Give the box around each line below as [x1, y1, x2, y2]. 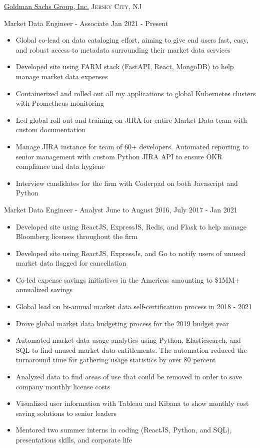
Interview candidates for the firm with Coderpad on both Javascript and [15, 177, 238, 188]
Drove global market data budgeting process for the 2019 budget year [15, 318, 229, 328]
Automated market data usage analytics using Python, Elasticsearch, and [15, 335, 241, 345]
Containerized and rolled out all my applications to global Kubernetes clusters [15, 88, 256, 98]
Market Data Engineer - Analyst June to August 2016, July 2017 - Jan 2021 [4, 204, 237, 214]
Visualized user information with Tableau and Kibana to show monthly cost [15, 398, 249, 408]
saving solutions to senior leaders [15, 407, 116, 418]
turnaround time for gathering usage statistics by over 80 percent [15, 354, 216, 365]
